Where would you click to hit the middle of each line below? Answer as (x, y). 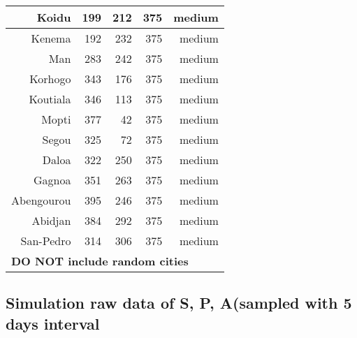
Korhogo (50, 79)
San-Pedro (46, 241)
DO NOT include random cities (100, 261)
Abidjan (51, 220)
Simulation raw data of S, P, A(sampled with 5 (179, 303)
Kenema (51, 38)
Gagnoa (52, 180)
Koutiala (50, 99)
